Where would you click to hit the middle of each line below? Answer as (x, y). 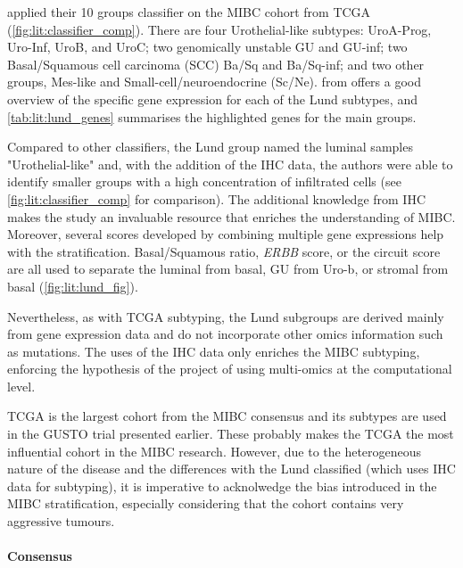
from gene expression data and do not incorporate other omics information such (225, 334)
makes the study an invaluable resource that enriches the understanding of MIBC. (231, 216)
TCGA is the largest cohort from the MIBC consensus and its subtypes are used (227, 416)
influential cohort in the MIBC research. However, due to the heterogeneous (215, 451)
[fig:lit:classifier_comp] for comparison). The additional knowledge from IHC (217, 198)
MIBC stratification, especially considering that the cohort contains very (206, 503)
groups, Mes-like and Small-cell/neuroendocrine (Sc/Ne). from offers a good (214, 82)
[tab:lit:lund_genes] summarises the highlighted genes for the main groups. (212, 116)
